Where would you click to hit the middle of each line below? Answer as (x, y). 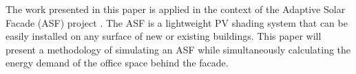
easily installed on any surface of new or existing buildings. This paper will (164, 36)
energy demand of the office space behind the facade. (117, 63)
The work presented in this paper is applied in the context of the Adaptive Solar (176, 9)
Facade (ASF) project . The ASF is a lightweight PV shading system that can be (177, 22)
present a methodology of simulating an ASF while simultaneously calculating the (178, 49)
